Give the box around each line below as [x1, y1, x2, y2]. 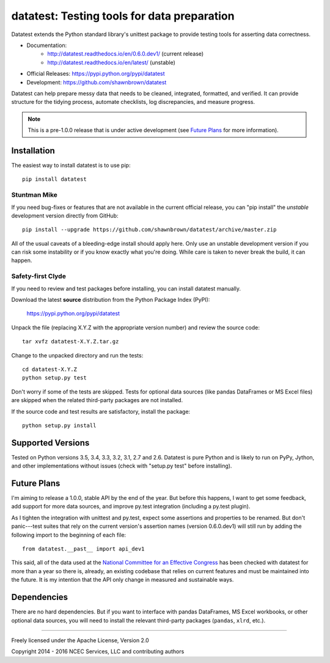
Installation [11, 145, 55, 156]
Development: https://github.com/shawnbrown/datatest [26, 78, 167, 86]
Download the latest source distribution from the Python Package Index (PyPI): [11, 296, 210, 303]
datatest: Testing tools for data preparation [11, 9, 235, 23]
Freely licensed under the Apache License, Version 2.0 [11, 636, 149, 644]
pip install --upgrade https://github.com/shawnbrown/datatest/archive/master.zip [22, 226, 277, 233]
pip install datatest [22, 176, 87, 183]
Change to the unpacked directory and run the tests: [11, 351, 144, 359]
